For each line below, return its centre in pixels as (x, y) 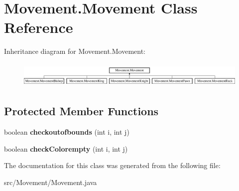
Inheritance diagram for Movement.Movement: (75, 51)
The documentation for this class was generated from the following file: (112, 165)
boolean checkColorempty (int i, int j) (66, 148)
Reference (39, 27)
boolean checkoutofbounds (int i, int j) (67, 132)
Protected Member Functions (81, 111)
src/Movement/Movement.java (51, 182)
